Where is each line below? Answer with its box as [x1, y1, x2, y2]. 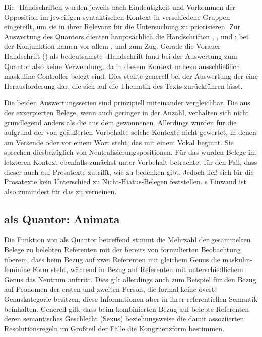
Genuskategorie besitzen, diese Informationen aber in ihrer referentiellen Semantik [4, 294, 258, 304]
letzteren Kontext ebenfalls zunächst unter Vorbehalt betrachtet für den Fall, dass [4, 156, 257, 167]
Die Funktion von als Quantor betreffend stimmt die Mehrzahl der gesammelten [4, 234, 251, 245]
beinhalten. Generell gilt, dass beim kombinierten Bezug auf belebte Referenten [4, 303, 249, 314]
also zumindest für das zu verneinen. [4, 186, 117, 196]
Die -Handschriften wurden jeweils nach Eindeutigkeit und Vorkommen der [4, 2, 236, 12]
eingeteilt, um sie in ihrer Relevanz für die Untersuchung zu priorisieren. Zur [4, 21, 240, 32]
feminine [4, 264, 30, 275]
